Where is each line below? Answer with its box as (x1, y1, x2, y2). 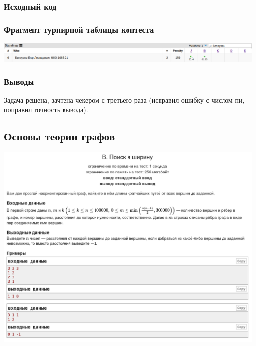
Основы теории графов (4, 128, 115, 143)
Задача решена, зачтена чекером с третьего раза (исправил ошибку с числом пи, (4, 95, 245, 105)
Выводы (4, 75, 34, 87)
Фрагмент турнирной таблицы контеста (4, 23, 154, 35)
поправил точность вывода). (4, 104, 88, 114)
